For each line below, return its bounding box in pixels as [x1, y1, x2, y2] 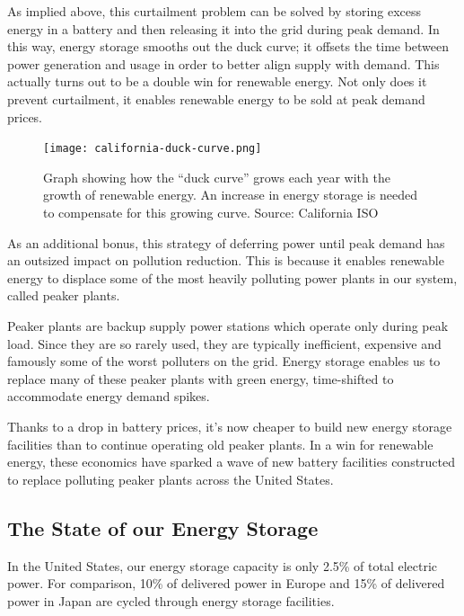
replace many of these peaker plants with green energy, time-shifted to [7, 369, 394, 388]
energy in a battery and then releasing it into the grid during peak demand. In [7, 19, 440, 38]
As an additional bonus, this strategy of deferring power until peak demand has [7, 233, 445, 252]
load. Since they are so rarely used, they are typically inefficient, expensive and [7, 334, 442, 353]
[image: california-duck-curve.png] [43, 142, 262, 156]
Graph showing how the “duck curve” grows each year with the [43, 167, 390, 186]
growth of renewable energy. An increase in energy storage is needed [43, 185, 417, 204]
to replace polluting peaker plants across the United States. [7, 469, 334, 488]
